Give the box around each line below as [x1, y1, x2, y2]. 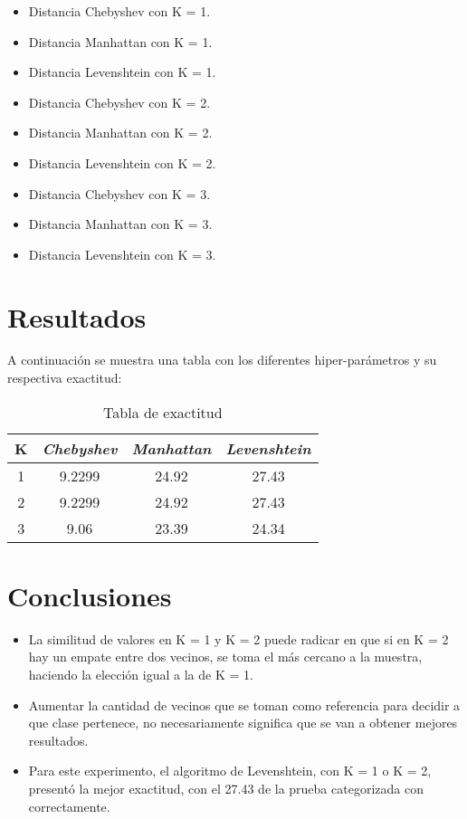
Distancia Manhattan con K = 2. [28, 123, 213, 142]
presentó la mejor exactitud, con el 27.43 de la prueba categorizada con [28, 778, 424, 797]
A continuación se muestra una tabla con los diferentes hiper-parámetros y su [7, 350, 437, 369]
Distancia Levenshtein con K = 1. [28, 62, 216, 81]
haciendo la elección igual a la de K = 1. [28, 664, 253, 683]
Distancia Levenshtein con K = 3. [28, 244, 216, 263]
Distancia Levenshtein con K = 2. [28, 153, 216, 172]
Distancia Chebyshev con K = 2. [28, 92, 211, 111]
